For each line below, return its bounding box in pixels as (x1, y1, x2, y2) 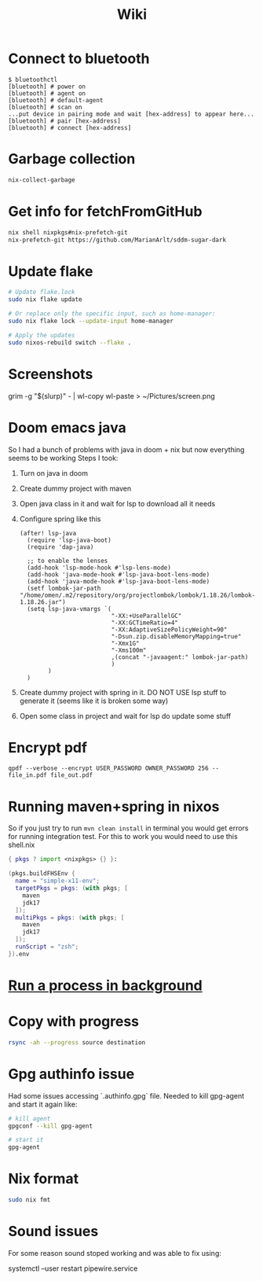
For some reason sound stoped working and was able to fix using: (8, 1248, 222, 1257)
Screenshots (8, 365, 93, 383)
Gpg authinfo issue (8, 1065, 135, 1083)
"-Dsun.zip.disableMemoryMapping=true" (111, 632, 242, 640)
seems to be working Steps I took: (8, 453, 119, 462)
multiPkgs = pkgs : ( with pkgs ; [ (15, 914, 125, 922)
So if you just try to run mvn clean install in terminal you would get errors (8, 823, 249, 833)
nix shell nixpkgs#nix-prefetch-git (8, 228, 128, 237)
